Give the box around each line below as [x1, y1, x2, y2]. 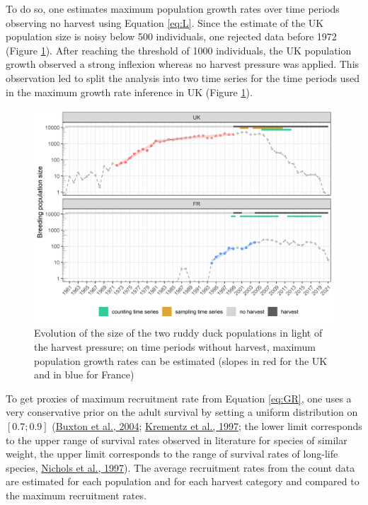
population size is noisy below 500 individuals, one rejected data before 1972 [6, 29, 337, 44]
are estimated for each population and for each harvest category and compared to [6, 474, 360, 489]
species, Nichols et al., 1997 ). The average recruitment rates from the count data [6, 460, 355, 475]
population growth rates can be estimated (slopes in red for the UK [34, 353, 328, 368]
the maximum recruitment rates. [6, 487, 146, 502]
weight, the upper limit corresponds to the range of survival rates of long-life [6, 446, 338, 461]
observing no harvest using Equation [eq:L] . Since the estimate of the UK [6, 15, 324, 30]
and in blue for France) [34, 367, 134, 382]
